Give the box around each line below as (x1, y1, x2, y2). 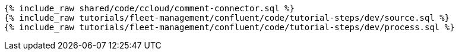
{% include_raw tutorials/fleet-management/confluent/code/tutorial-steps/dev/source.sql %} (4, 13, 450, 22)
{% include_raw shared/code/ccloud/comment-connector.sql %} (4, 4, 295, 13)
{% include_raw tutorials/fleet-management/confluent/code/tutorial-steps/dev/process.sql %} (4, 22, 455, 32)
